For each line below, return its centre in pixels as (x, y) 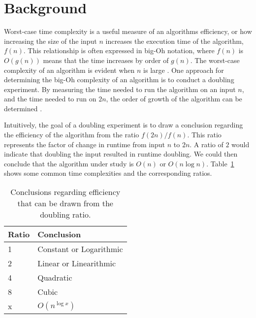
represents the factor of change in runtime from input (85, 144)
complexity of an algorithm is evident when (69, 70)
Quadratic (55, 278)
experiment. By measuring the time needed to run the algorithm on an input (120, 89)
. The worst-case (215, 60)
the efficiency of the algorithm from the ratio (72, 135)
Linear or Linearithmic (77, 263)
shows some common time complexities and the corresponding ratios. (108, 173)
